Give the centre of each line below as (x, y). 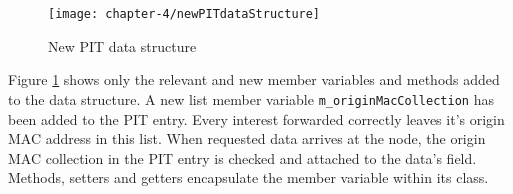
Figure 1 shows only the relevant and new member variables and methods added (254, 79)
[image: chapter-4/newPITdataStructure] (184, 14)
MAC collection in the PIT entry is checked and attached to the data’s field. (242, 157)
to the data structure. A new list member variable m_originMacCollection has (251, 98)
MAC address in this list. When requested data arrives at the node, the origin (247, 138)
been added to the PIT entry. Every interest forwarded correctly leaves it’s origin (256, 118)
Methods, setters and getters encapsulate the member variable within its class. (248, 177)
